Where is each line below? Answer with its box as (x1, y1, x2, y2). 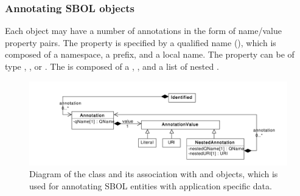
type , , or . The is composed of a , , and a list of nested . (5, 60, 219, 72)
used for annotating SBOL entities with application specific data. (29, 179, 272, 192)
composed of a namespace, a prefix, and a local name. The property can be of (5, 48, 295, 61)
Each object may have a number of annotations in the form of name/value (5, 24, 282, 37)
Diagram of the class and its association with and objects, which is (29, 167, 278, 180)
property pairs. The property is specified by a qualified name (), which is (5, 36, 276, 49)
